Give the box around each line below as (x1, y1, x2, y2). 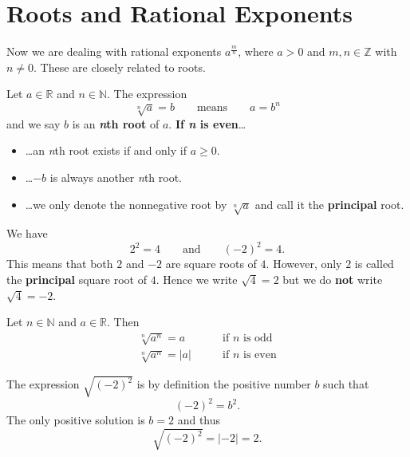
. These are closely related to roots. (34, 58, 206, 75)
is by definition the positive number (136, 376, 311, 392)
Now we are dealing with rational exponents (6, 43, 222, 60)
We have (6, 225, 48, 242)
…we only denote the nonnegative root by (25, 195, 227, 212)
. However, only (266, 255, 342, 272)
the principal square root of (6, 271, 147, 288)
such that (323, 376, 369, 392)
